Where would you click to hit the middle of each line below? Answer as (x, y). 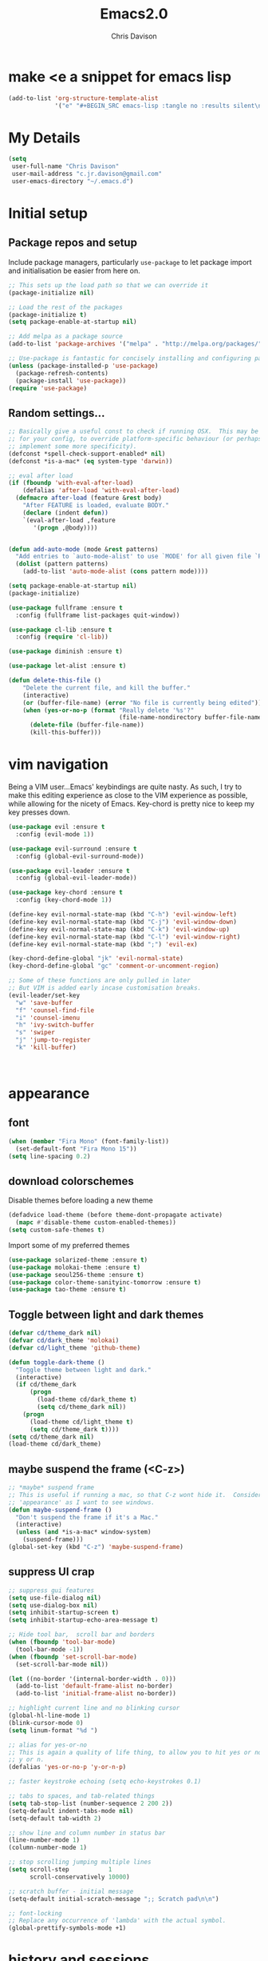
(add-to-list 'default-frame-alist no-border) (94, 1686)
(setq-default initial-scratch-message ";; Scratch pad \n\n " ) (114, 1899)
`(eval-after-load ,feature (69, 520)
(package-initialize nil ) (51, 293)
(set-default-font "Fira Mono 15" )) (76, 1149)
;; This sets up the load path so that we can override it (108, 285)
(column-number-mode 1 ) (48, 1848)
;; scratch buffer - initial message (71, 1891)
